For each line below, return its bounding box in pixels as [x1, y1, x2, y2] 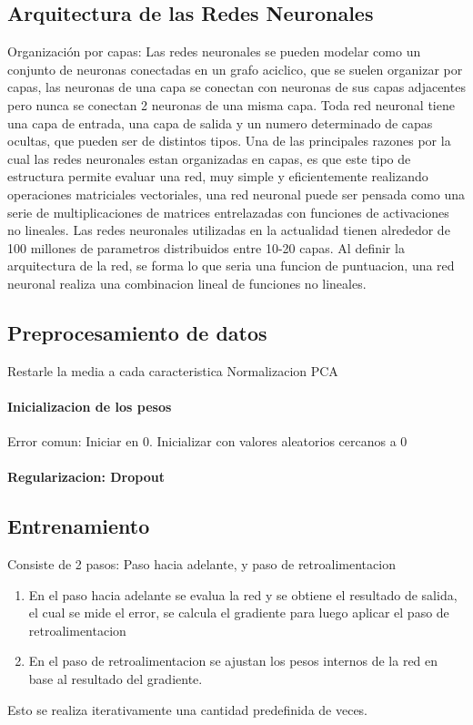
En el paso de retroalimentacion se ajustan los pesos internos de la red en [28, 651, 438, 670]
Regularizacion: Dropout [7, 467, 165, 486]
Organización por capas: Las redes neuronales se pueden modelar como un [7, 42, 421, 61]
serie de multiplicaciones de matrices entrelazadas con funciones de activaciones [7, 202, 449, 221]
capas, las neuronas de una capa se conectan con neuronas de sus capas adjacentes [7, 77, 466, 97]
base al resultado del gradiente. [28, 669, 203, 689]
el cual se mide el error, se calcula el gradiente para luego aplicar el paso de [28, 603, 449, 622]
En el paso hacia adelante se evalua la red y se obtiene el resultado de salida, [28, 585, 458, 604]
